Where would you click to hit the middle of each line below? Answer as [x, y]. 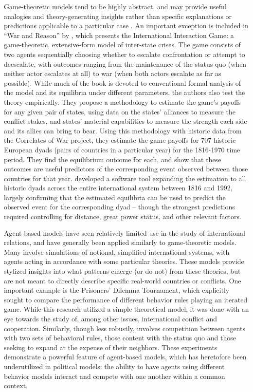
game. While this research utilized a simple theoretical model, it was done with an [126, 309]
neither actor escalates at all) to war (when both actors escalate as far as [113, 73]
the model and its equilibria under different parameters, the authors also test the [125, 92]
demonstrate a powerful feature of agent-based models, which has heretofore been [125, 357]
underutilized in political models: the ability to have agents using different [114, 366]
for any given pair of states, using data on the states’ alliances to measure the [120, 111]
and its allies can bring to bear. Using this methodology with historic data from [123, 130]
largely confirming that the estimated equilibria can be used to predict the [115, 197]
